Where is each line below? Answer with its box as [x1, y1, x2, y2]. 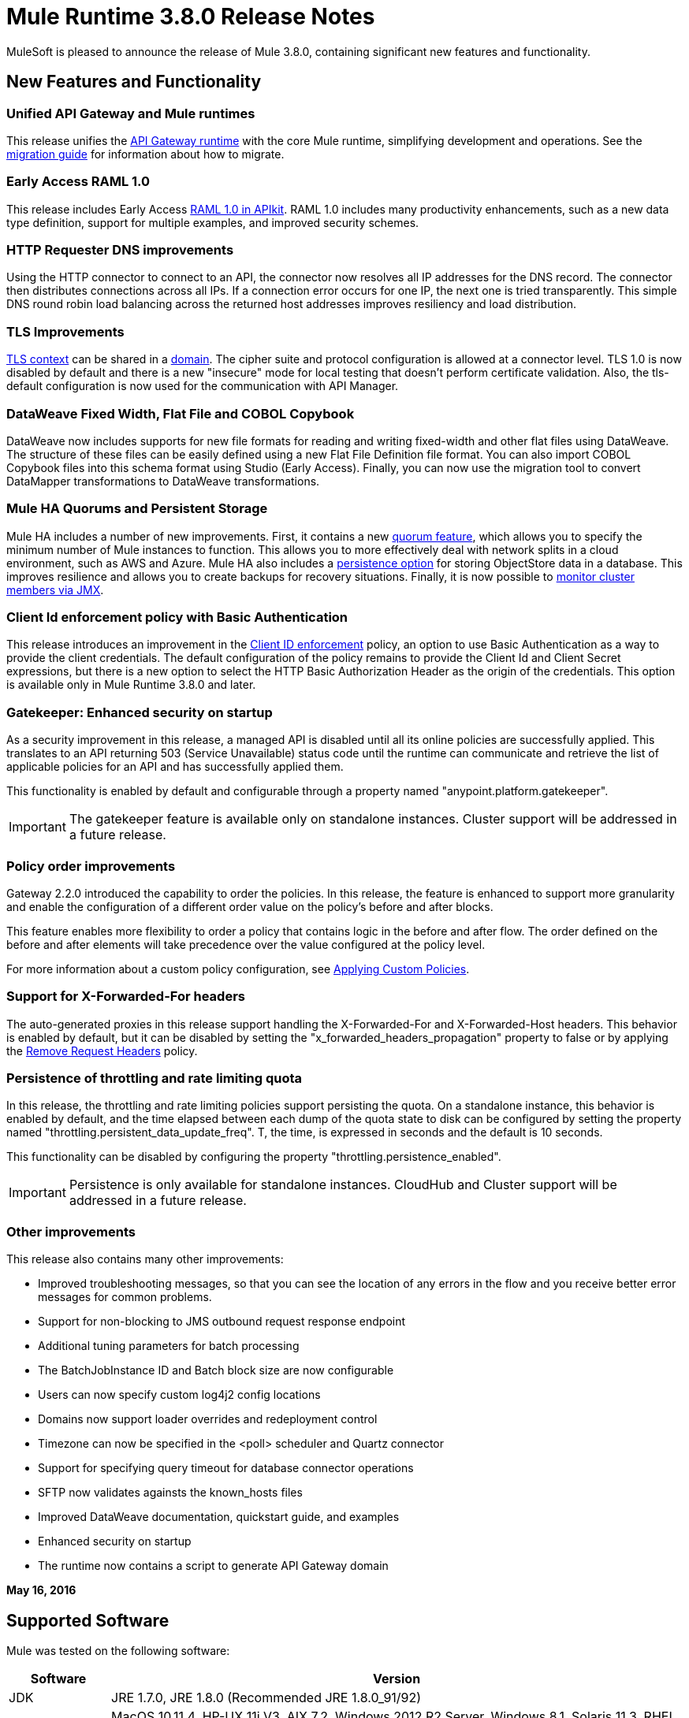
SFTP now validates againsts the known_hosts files [38, 1486, 303, 1500]
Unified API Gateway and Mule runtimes [6, 105, 255, 121]
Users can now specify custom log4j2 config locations [38, 1388, 321, 1402]
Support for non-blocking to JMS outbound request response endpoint [38, 1315, 406, 1329]
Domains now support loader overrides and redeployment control [38, 1412, 378, 1426]
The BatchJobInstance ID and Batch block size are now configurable [38, 1363, 394, 1378]
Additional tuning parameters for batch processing [38, 1339, 300, 1353]
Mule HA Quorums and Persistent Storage [6, 500, 268, 517]
